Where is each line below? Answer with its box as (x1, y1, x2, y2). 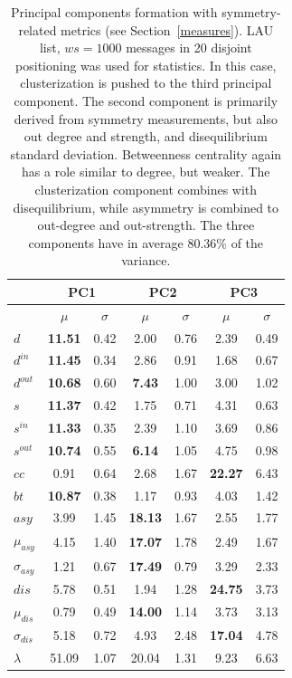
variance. (121, 251, 171, 270)
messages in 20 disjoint (126, 38, 252, 57)
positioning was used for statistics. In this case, (15, 55, 277, 74)
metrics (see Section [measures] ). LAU (61, 20, 274, 39)
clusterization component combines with (34, 179, 258, 198)
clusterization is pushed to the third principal (20, 73, 272, 92)
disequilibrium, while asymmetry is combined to (13, 197, 279, 216)
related (18, 20, 57, 39)
